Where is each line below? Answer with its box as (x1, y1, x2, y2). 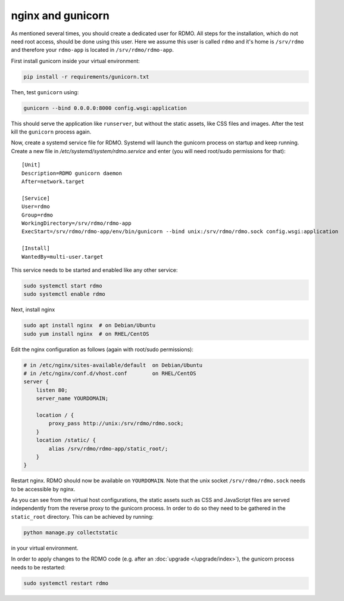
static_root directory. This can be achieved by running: (11, 513, 154, 520)
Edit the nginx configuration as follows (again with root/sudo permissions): (11, 346, 193, 353)
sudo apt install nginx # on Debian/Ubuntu (23, 322, 156, 329)
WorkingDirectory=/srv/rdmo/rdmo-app (21, 219, 132, 227)
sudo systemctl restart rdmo (23, 580, 109, 587)
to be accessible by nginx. (11, 485, 76, 492)
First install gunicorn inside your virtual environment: (11, 57, 140, 64)
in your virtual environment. (11, 544, 79, 552)
